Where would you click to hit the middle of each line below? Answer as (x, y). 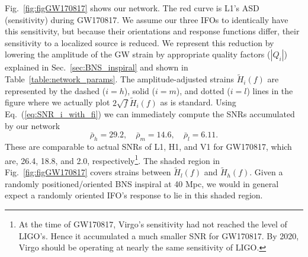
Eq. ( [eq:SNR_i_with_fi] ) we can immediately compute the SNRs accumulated (150, 114)
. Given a (266, 172)
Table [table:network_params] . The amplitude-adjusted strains (120, 79)
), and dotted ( (203, 90)
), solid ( (139, 90)
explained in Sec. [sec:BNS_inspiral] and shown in (97, 67)
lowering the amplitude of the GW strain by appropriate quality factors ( (138, 54)
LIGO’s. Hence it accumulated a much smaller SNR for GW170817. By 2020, (159, 235)
